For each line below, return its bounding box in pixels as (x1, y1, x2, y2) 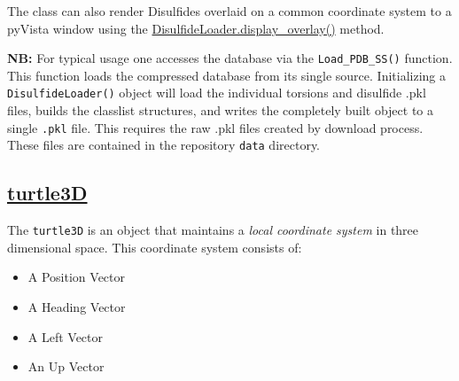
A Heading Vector (27, 298, 126, 316)
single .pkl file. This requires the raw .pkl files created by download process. (7, 118, 424, 136)
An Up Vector (27, 357, 105, 376)
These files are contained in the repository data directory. (7, 136, 321, 154)
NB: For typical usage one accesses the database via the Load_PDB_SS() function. (7, 49, 453, 67)
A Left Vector (27, 327, 104, 346)
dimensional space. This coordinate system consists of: (7, 237, 302, 256)
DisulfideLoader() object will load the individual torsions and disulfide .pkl (7, 83, 426, 102)
